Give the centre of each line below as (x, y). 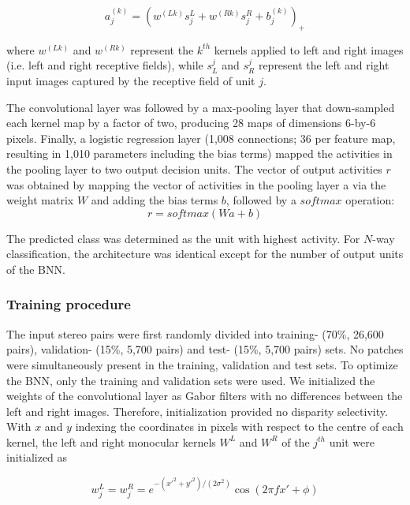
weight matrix (40, 200)
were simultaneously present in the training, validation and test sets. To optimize (202, 364)
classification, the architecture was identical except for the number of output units (205, 254)
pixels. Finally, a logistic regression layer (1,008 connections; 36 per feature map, (201, 138)
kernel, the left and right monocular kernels (111, 441)
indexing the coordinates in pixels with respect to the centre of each (239, 426)
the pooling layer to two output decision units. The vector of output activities (194, 168)
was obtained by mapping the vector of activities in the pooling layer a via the (196, 184)
